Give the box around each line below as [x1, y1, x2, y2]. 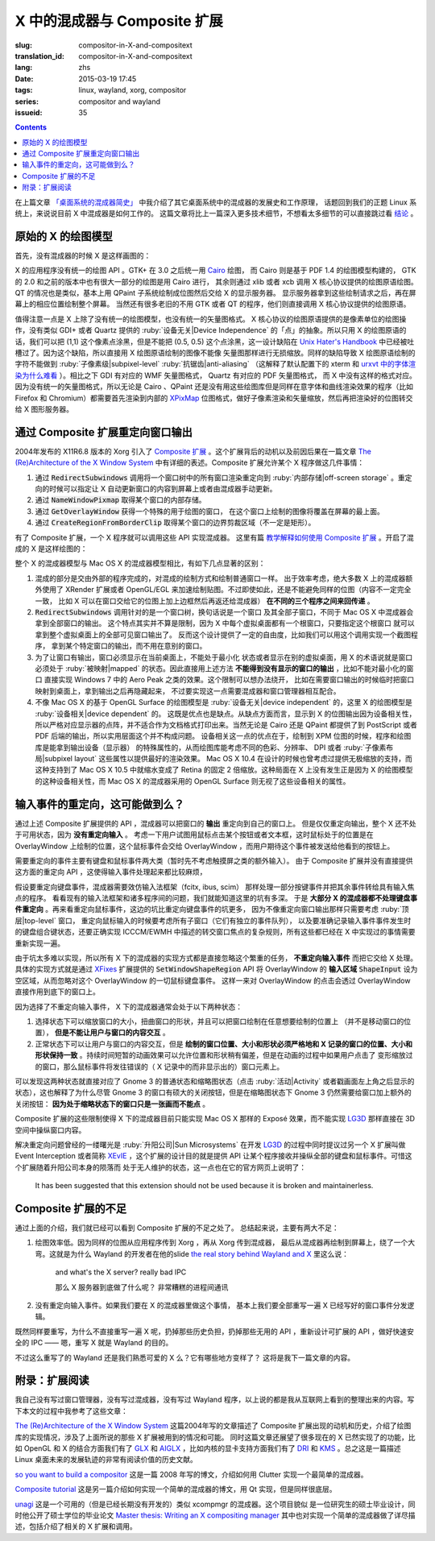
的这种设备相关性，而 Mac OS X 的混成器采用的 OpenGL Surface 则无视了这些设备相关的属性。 [35, 776, 350, 785]
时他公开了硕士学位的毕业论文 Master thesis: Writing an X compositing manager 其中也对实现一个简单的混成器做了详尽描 [14, 1510, 416, 1520]
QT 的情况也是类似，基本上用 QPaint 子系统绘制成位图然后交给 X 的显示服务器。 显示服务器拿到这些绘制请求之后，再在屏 [14, 288, 416, 298]
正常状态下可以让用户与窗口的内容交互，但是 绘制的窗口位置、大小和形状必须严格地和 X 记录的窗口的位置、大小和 [35, 1039, 412, 1049]
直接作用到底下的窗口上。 [14, 987, 100, 996]
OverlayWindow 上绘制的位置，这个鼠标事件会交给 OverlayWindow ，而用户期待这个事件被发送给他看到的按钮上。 [14, 841, 395, 851]
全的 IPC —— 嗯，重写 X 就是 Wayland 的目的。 [14, 1338, 173, 1348]
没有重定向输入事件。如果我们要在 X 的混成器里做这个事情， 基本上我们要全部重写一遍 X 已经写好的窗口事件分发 [35, 1300, 408, 1310]
